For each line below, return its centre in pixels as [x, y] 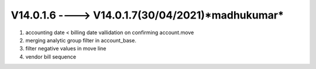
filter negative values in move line [66, 49]
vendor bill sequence [51, 57]
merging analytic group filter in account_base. [81, 40]
